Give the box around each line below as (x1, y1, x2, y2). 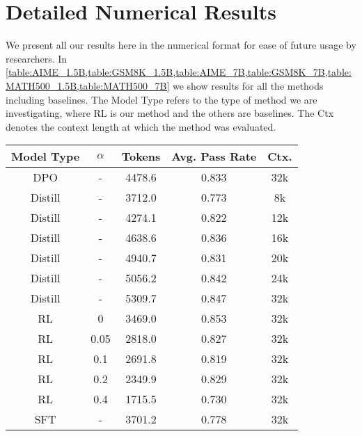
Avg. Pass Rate (171, 148, 257, 165)
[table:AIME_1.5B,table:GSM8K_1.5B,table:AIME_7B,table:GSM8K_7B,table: (6, 65, 352, 79)
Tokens (121, 148, 161, 165)
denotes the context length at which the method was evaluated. (6, 119, 276, 134)
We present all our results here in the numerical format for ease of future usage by (6, 38, 356, 52)
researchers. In (6, 51, 68, 65)
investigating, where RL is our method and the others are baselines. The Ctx (6, 106, 334, 120)
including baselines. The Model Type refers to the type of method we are (6, 92, 317, 106)
